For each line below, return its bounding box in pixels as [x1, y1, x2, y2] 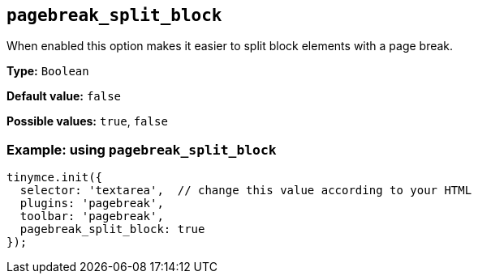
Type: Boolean [6, 64, 89, 78]
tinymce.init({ [6, 171, 103, 185]
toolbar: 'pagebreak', [19, 210, 164, 223]
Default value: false [6, 89, 122, 104]
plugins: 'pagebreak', [19, 197, 164, 210]
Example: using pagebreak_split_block [6, 141, 277, 158]
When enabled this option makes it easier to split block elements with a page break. [6, 39, 454, 53]
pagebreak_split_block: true [19, 223, 205, 236]
